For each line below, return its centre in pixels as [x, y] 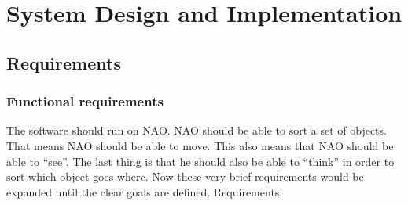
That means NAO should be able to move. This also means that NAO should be [200, 145]
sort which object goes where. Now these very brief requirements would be [185, 176]
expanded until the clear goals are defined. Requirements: [145, 191]
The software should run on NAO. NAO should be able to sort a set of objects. [197, 130]
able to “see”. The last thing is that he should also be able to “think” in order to [200, 161]
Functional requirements [85, 101]
